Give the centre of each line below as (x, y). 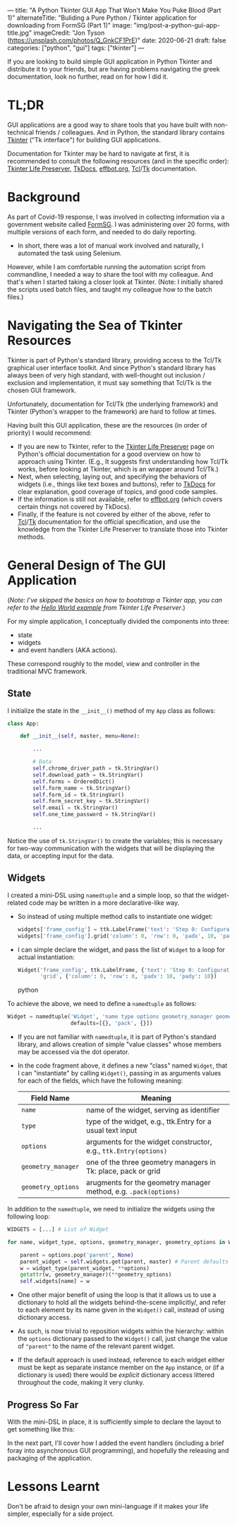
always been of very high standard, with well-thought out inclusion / (106, 375)
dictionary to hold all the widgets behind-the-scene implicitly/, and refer (122, 1303)
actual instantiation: (46, 957)
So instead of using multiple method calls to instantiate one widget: (115, 916)
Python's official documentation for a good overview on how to (109, 454)
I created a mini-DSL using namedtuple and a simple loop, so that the (107, 895)
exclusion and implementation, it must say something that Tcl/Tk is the (109, 382)
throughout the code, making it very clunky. (81, 1383)
